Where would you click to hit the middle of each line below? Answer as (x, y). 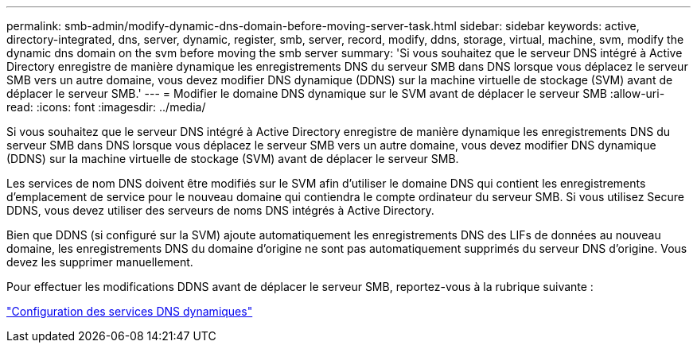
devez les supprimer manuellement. (100, 262)
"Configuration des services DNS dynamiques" (130, 311)
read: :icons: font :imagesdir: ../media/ (106, 107)
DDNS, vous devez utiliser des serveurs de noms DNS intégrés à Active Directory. (220, 210)
